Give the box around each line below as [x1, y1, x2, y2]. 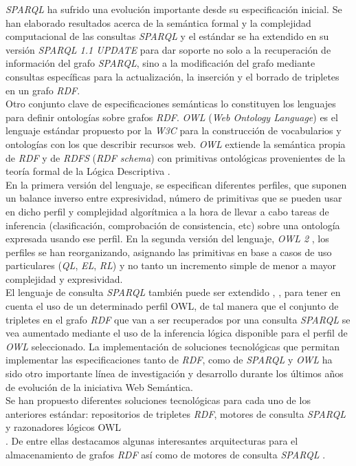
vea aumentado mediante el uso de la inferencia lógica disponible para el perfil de [5, 326, 348, 340]
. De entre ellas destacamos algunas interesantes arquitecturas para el [5, 434, 298, 447]
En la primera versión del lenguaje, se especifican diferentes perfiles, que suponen [5, 177, 347, 191]
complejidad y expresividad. [5, 271, 123, 286]
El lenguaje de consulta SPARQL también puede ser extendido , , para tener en [5, 285, 341, 299]
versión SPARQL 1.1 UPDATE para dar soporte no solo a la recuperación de [5, 42, 331, 56]
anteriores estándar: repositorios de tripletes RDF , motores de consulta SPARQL [5, 406, 346, 421]
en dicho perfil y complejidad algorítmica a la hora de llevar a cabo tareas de [5, 204, 329, 218]
